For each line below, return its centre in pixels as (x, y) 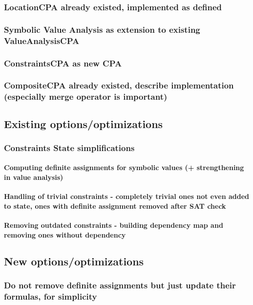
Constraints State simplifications (69, 147)
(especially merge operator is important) (86, 97)
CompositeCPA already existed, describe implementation (119, 85)
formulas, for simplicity (51, 296)
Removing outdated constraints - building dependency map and (114, 225)
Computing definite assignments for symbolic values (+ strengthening (124, 167)
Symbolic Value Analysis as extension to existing (102, 29)
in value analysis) (34, 177)
